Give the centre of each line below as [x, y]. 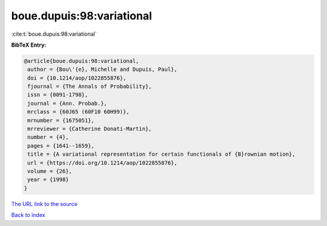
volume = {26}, [50, 171]
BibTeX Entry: [29, 45]
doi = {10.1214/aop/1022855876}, [77, 78]
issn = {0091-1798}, [58, 95]
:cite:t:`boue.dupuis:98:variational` [54, 34]
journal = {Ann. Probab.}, [67, 103]
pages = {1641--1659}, [61, 146]
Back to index [28, 215]
